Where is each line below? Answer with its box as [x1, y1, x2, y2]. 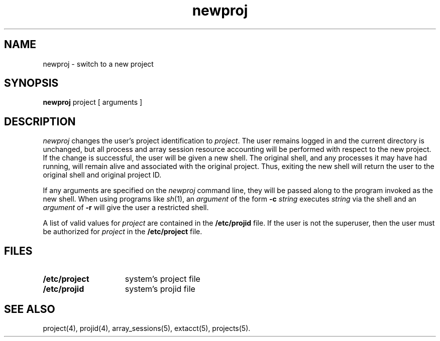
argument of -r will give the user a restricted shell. [43, 203, 209, 212]
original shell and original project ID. [43, 170, 162, 180]
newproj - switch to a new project [43, 59, 154, 68]
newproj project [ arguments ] [43, 98, 143, 107]
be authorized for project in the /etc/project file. [43, 227, 202, 236]
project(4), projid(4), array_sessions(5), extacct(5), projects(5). [43, 323, 251, 332]
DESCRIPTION [4, 115, 76, 128]
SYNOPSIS [4, 77, 59, 90]
